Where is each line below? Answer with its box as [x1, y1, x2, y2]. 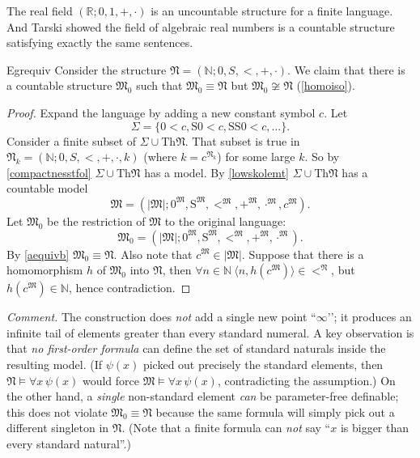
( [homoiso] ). [296, 77, 355, 94]
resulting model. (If [6, 355, 102, 372]
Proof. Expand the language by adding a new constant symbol [6, 104, 316, 121]
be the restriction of [47, 212, 146, 229]
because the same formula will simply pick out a [155, 403, 395, 420]
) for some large [217, 148, 295, 165]
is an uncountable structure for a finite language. [151, 2, 393, 19]
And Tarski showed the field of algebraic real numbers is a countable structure [6, 18, 395, 35]
